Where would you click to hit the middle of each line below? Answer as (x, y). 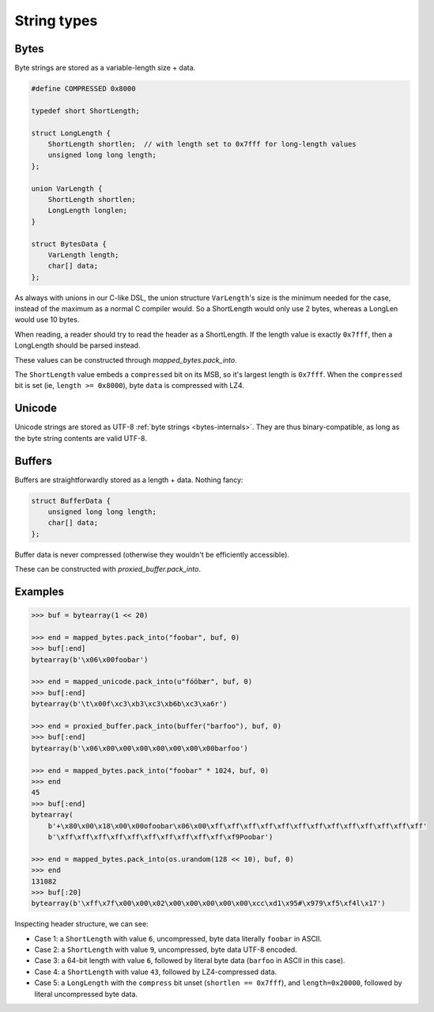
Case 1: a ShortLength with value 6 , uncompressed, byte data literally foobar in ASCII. (178, 938)
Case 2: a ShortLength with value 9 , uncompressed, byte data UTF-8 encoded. (166, 949)
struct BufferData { (71, 500)
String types (56, 21)
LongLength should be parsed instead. (77, 345)
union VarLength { (67, 188)
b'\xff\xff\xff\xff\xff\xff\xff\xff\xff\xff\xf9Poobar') (160, 837)
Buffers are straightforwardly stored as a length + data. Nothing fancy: (129, 480)
